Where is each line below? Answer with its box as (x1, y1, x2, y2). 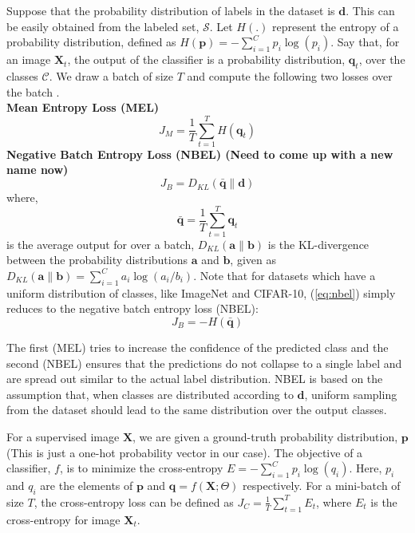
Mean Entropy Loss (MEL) (6, 99, 160, 116)
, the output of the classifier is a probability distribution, (67, 51, 346, 68)
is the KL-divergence (267, 235, 370, 252)
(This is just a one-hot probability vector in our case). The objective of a (6, 444, 363, 460)
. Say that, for (330, 34, 400, 50)
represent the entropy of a (272, 18, 399, 34)
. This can (346, 2, 395, 18)
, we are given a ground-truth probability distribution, (132, 428, 398, 444)
